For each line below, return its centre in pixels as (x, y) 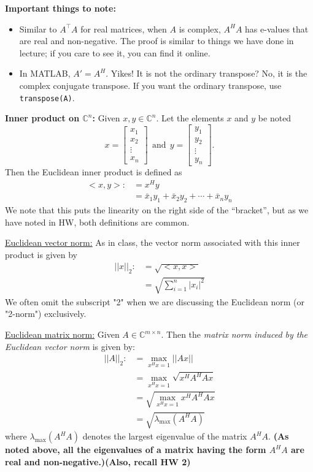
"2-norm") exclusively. (46, 314)
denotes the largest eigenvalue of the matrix (165, 436)
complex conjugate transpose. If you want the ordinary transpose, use (150, 85)
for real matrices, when (124, 29)
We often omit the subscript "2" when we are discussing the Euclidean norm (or (155, 301)
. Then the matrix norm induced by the (234, 334)
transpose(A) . (47, 97)
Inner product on (42, 118)
